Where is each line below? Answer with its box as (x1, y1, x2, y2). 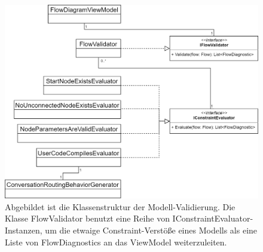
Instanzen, (5, 223, 42, 236)
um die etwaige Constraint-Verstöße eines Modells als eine (45, 223, 258, 236)
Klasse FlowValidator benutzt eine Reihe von (5, 212, 170, 225)
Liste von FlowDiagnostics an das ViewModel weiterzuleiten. (5, 235, 227, 248)
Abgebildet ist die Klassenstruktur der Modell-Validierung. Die (5, 200, 236, 213)
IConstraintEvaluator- (172, 212, 253, 225)
